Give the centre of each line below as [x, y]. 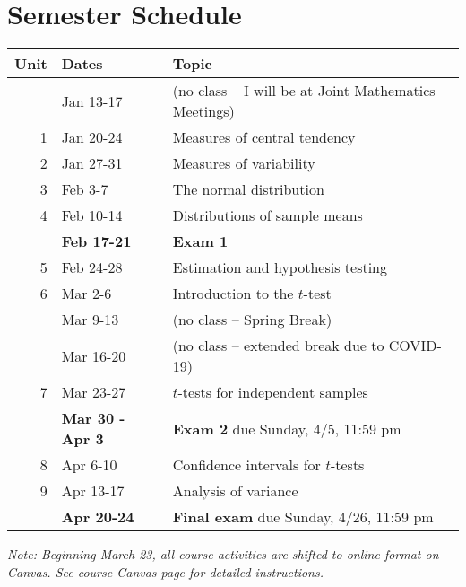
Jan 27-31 [92, 163]
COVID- [415, 346]
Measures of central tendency [264, 137]
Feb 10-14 [92, 215]
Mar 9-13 [90, 320]
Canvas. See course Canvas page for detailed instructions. [166, 571]
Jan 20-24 [92, 137]
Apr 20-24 [98, 517]
